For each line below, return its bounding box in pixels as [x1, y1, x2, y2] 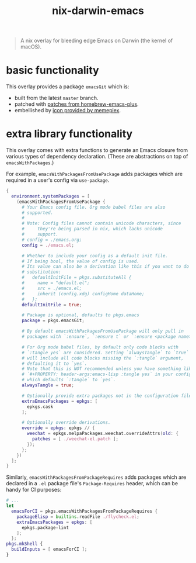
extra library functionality [6, 127, 133, 141]
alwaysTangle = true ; [21, 382, 75, 388]
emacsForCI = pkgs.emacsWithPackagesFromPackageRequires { [11, 509, 158, 514]
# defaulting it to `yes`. [21, 361, 87, 367]
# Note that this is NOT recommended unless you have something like [21, 366, 194, 372]
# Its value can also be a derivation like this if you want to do [21, 264, 190, 270]
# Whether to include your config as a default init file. [21, 253, 168, 258]
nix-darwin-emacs [52, 4, 144, 18]
